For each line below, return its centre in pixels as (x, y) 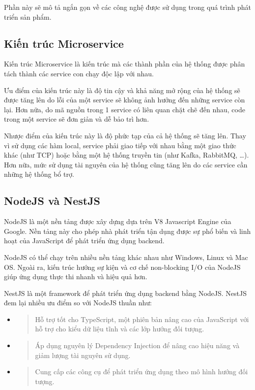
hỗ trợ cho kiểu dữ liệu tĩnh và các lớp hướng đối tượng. (120, 329)
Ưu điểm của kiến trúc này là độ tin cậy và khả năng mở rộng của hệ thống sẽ (122, 90)
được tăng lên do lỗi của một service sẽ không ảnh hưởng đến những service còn (125, 100)
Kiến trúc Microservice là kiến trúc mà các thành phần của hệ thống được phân (125, 64)
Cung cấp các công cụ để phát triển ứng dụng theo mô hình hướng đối (142, 372)
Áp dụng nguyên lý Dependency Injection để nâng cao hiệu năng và (137, 345)
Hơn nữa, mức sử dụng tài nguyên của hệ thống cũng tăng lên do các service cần (126, 164)
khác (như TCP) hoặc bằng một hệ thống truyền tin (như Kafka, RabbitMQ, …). (127, 155)
